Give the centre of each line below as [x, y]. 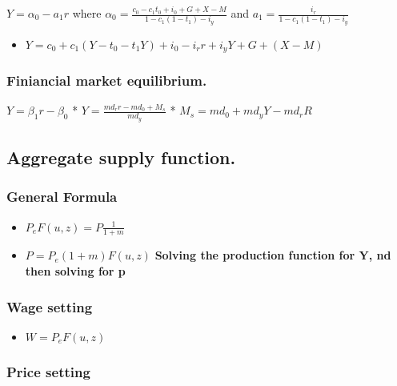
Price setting [48, 371]
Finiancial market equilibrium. [107, 80]
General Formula [62, 197]
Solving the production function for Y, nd [273, 255]
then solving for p [75, 271]
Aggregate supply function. [121, 157]
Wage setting [50, 306]
